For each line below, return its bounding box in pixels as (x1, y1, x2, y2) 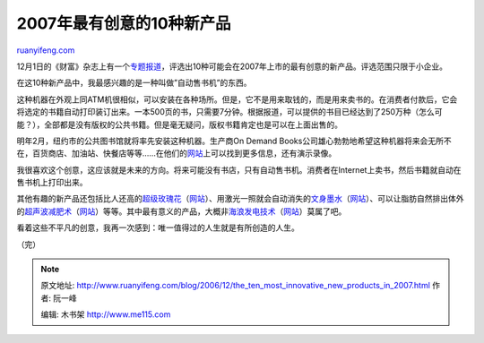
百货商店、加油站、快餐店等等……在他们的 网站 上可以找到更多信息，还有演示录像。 (31, 148, 337, 159)
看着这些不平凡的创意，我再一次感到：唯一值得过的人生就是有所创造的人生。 (16, 222, 299, 233)
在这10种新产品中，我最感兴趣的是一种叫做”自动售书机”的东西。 (16, 77, 252, 89)
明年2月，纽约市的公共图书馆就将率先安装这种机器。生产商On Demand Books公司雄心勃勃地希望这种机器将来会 (16, 135, 428, 146)
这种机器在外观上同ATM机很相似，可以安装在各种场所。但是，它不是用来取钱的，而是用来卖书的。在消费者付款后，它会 (16, 94, 458, 105)
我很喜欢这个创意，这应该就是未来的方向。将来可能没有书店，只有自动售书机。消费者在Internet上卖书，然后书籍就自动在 (16, 164, 462, 175)
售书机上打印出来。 (16, 177, 88, 188)
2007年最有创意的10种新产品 (16, 13, 232, 33)
